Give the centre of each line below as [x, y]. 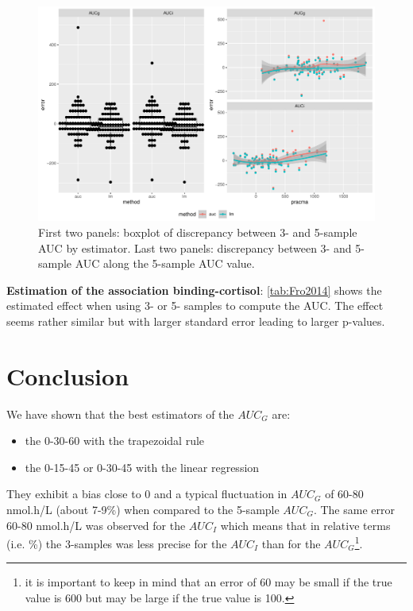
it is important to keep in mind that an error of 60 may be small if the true [208, 582]
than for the [291, 543]
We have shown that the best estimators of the [120, 414]
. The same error [354, 510]
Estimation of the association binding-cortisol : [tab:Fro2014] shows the [194, 290]
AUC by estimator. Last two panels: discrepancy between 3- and [195, 247]
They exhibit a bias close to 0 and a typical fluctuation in [147, 494]
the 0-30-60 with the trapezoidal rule [115, 441]
